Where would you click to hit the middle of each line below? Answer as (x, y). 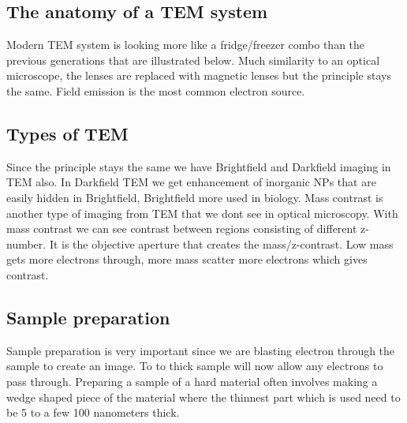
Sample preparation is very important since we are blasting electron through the (201, 350)
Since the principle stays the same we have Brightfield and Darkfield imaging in (199, 166)
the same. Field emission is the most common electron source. (156, 90)
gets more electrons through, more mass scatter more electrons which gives (187, 259)
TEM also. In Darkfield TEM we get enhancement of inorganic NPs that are (191, 182)
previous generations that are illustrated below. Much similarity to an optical (193, 60)
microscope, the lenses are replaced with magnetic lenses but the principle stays (199, 75)
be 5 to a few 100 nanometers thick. (93, 412)
